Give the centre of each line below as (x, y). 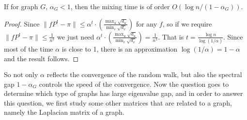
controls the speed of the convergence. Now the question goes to (134, 84)
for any (147, 23)
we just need (76, 36)
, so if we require (187, 23)
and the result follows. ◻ (41, 58)
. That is (171, 36)
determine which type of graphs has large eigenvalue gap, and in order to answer (123, 93)
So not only (21, 74)
